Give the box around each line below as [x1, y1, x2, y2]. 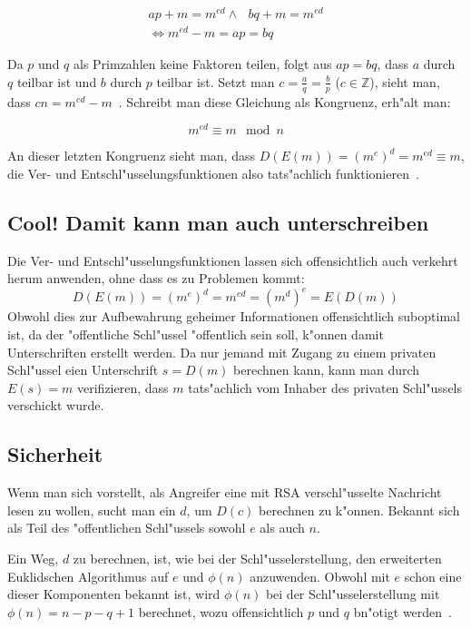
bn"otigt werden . [353, 602, 453, 621]
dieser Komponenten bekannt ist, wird [7, 584, 221, 603]
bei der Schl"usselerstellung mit [265, 584, 440, 603]
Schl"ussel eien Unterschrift [7, 360, 159, 379]
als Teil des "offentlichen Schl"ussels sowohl [7, 518, 246, 537]
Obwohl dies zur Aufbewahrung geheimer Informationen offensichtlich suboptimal [7, 307, 460, 326]
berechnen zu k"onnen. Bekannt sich [259, 500, 460, 519]
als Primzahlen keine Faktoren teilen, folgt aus [74, 54, 332, 74]
